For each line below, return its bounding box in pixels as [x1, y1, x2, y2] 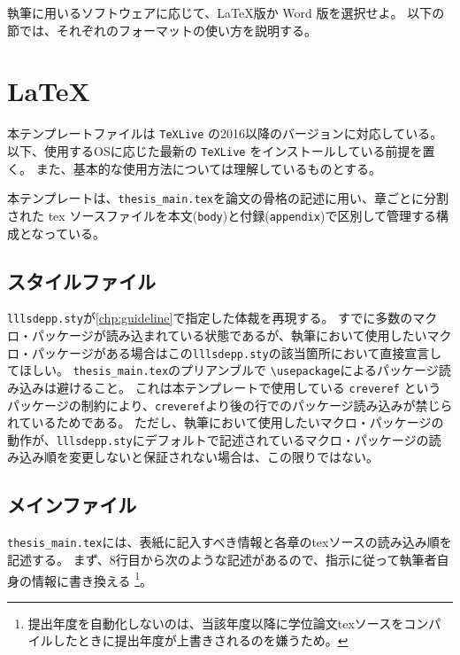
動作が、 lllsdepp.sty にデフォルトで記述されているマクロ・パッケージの [7, 430, 429, 448]
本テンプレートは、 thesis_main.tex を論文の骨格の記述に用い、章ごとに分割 [7, 189, 448, 207]
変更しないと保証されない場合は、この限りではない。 [68, 448, 379, 466]
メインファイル [7, 491, 137, 519]
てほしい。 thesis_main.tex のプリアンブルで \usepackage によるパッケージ [7, 361, 439, 379]
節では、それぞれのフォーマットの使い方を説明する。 [7, 20, 317, 39]
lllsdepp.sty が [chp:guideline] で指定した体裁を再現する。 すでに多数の [7, 308, 413, 327]
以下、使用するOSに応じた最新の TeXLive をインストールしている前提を [7, 141, 423, 160]
